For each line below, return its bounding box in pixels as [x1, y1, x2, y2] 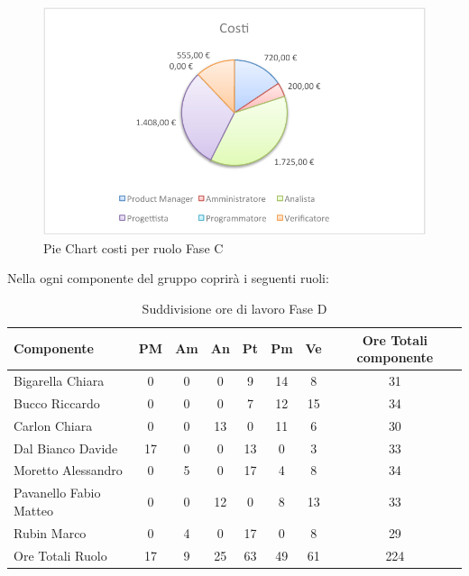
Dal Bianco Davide [14, 438, 118, 457]
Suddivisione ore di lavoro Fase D [142, 299, 327, 318]
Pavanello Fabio [14, 483, 101, 502]
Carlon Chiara [14, 416, 93, 434]
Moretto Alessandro [14, 461, 123, 480]
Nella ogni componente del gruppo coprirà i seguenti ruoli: [7, 269, 329, 288]
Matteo [14, 500, 53, 519]
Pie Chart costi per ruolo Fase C [43, 238, 224, 257]
